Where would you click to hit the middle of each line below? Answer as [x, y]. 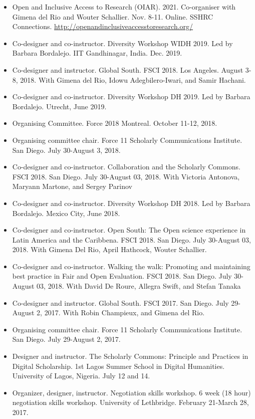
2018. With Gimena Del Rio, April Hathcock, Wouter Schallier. [109, 249]
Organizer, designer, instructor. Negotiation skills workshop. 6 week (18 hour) [132, 392]
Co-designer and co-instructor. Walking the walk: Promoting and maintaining [131, 266]
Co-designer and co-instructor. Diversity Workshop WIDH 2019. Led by [122, 43]
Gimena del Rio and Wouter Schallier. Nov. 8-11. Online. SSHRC [113, 16]
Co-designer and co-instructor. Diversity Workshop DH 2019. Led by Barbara [131, 96]
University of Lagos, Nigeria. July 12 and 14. [81, 376]
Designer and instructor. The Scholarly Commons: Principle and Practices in [130, 356]
